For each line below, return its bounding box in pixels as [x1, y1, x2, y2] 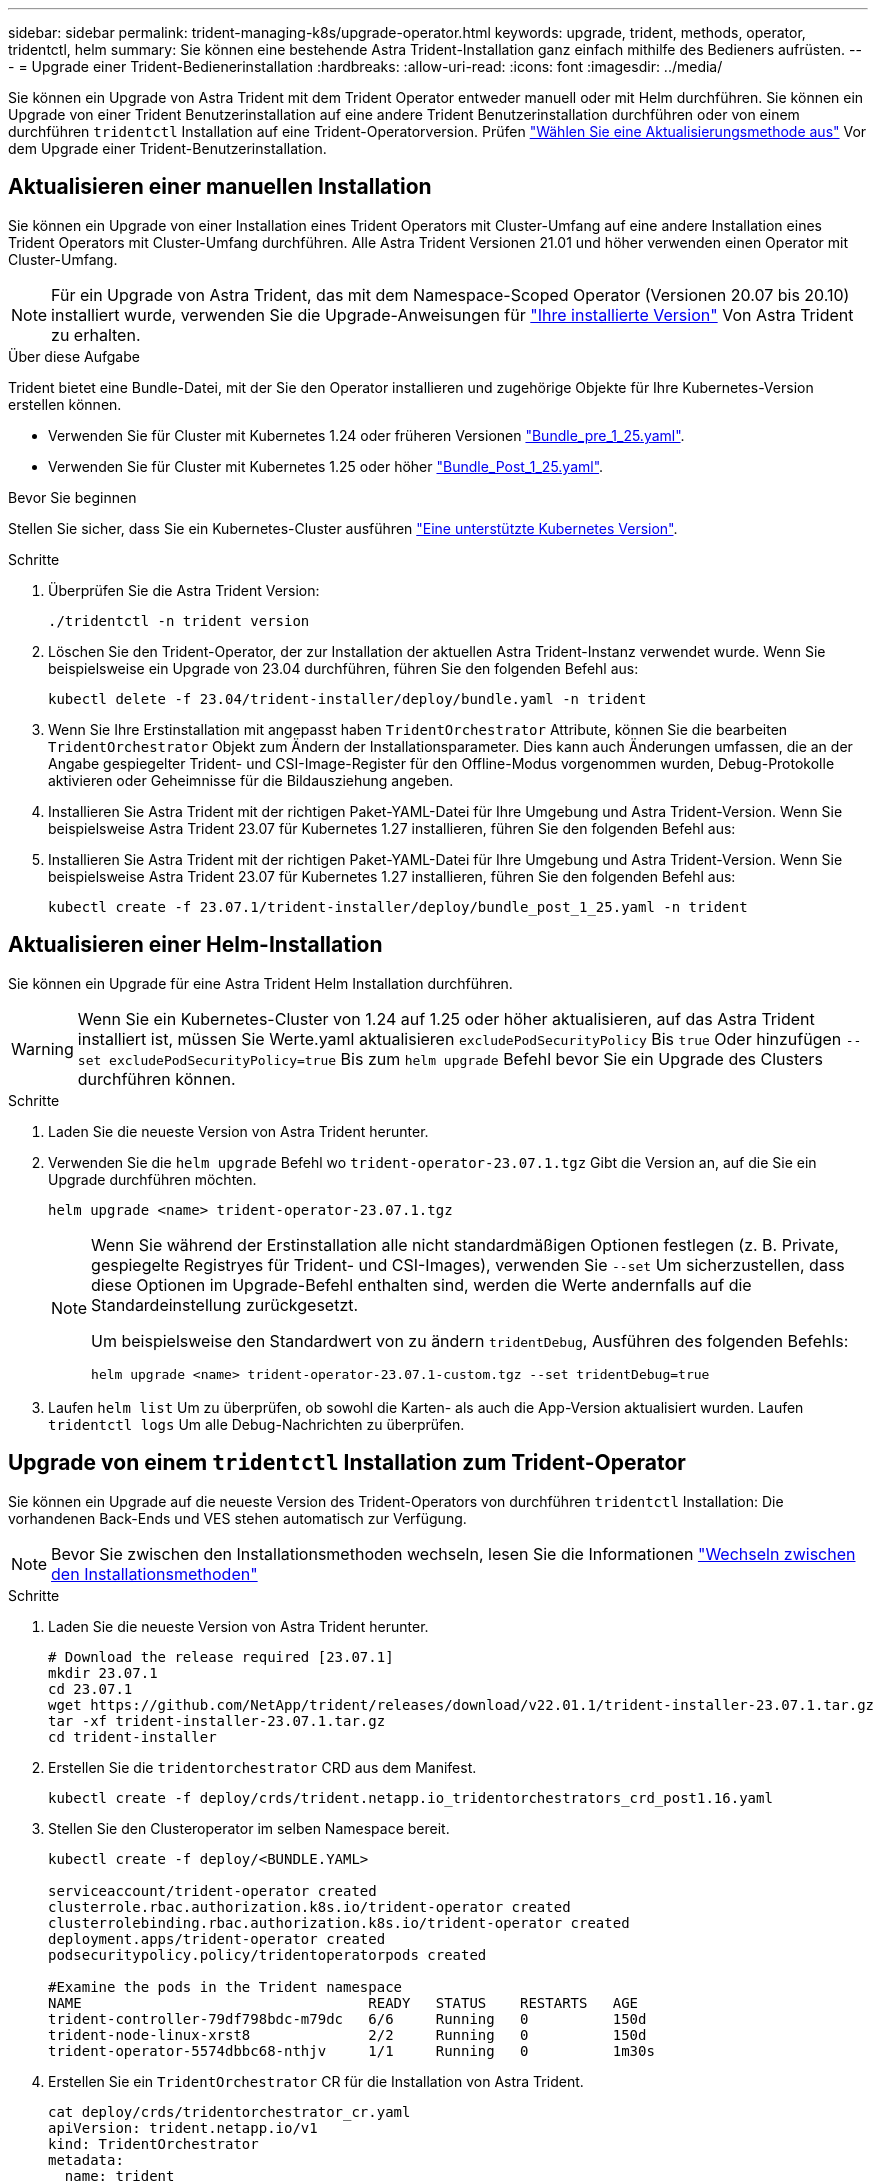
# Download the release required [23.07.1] [48, 1648, 394, 1665]
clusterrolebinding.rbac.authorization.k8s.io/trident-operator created [48, 1914, 630, 1931]
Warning [11, 1038, 74, 1059]
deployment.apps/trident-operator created [48, 1930, 386, 1947]
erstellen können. [8, 395, 122, 413]
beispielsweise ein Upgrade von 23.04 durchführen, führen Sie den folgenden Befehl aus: [48, 659, 639, 677]
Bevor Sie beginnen [8, 488, 137, 506]
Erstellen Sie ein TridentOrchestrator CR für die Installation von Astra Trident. [48, 2072, 584, 2090]
